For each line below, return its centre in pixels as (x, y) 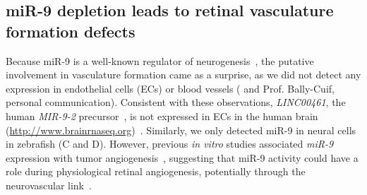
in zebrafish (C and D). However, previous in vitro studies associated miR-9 (170, 144)
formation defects (71, 31)
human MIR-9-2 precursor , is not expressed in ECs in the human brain (162, 116)
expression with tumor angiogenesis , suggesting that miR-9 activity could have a (182, 157)
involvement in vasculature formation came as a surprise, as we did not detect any (183, 75)
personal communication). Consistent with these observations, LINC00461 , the (176, 102)
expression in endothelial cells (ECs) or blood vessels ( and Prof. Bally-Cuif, (170, 88)
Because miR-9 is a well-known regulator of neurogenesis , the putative (160, 60)
